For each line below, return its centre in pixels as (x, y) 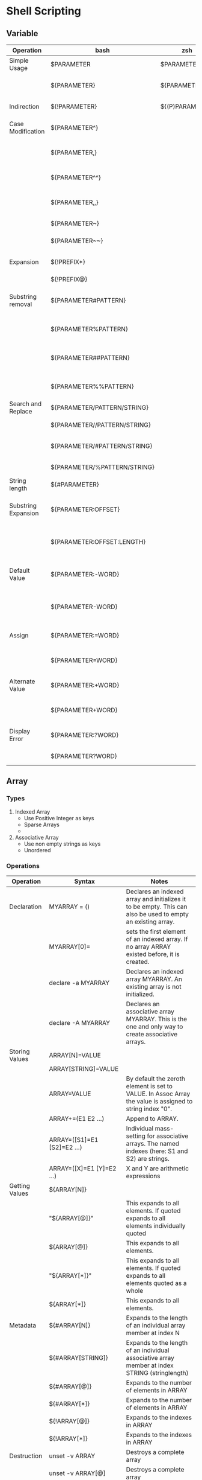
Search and (26, 404)
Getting (20, 1185)
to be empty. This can (157, 907)
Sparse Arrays (42, 825)
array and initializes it (156, 899)
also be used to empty (158, 914)
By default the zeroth (155, 1079)
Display (20, 731)
